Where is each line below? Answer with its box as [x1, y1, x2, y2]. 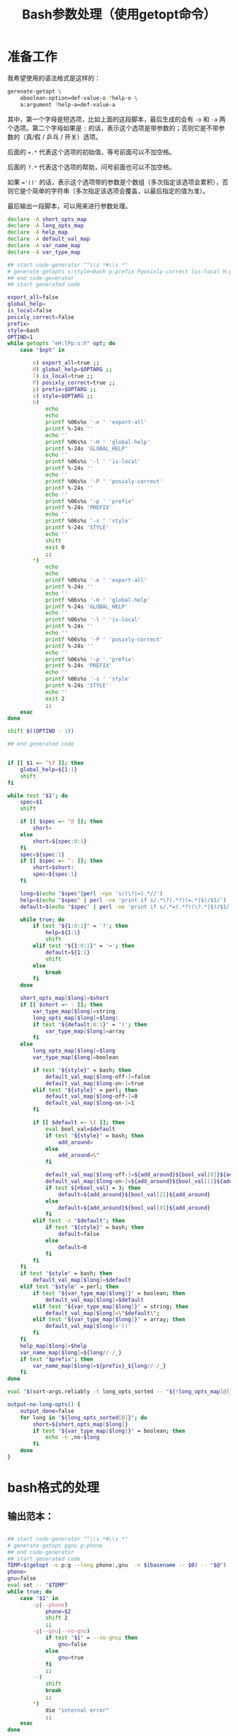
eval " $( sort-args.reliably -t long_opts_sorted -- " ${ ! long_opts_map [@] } [7, 1388, 233, 1395]
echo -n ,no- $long [45, 1434, 100, 1441]
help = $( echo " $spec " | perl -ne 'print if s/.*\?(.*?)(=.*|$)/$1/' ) [20, 897, 227, 904]
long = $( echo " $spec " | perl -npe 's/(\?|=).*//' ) [20, 890, 163, 897]
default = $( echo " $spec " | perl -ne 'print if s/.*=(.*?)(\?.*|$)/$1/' [20, 903, 233, 910]
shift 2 [45, 1614, 69, 1622]
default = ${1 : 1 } [45, 948, 91, 956]
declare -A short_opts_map [7, 215, 87, 223]
